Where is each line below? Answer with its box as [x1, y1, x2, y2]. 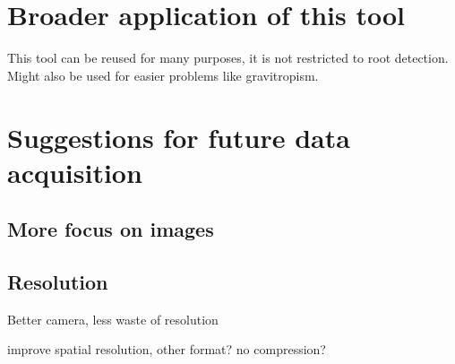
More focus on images [7, 215, 214, 243]
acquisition [7, 153, 142, 190]
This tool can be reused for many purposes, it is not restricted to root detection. [7, 48, 449, 67]
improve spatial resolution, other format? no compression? [7, 340, 326, 359]
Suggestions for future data [7, 118, 350, 155]
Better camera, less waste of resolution [7, 309, 219, 328]
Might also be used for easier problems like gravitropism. [7, 65, 319, 84]
